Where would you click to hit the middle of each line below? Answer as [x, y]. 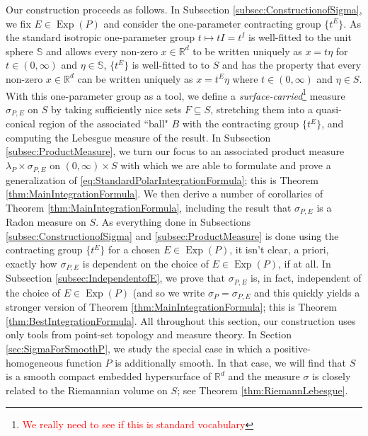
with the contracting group [241, 124]
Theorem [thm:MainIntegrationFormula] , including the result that [149, 207]
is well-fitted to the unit [300, 37]
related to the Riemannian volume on [87, 390]
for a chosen [134, 249]
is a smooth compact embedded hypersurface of [109, 376]
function [84, 362]
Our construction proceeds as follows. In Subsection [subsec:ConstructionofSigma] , [184, 9]
